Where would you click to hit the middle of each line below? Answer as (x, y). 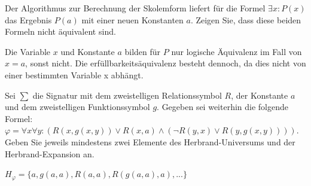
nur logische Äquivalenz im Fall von (237, 51)
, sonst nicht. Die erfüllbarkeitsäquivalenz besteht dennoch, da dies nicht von (166, 63)
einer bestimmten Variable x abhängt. (74, 74)
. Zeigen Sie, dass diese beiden (246, 19)
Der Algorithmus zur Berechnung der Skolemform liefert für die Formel (135, 8)
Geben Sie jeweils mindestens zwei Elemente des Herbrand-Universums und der (150, 141)
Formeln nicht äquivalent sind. (60, 31)
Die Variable (28, 51)
